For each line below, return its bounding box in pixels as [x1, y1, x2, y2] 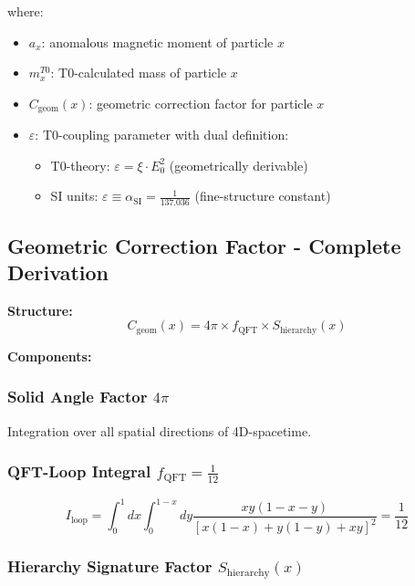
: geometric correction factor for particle [88, 93, 313, 112]
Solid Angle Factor [7, 385, 148, 408]
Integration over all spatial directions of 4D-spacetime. [7, 421, 312, 440]
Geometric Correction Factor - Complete [7, 231, 401, 259]
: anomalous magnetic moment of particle [41, 32, 274, 51]
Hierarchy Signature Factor [7, 554, 213, 577]
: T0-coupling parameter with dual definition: [35, 125, 289, 144]
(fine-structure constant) [194, 186, 331, 205]
